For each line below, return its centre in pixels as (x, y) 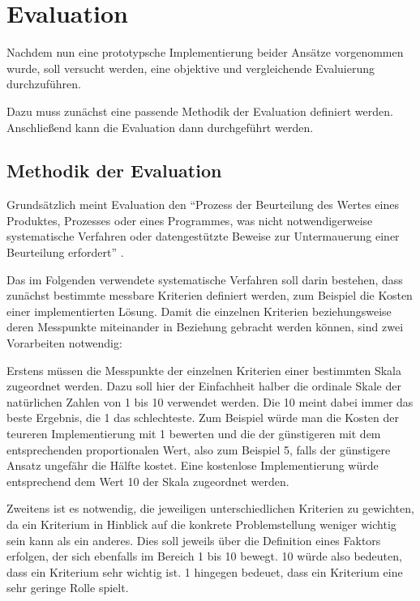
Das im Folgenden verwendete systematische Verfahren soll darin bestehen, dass (205, 279)
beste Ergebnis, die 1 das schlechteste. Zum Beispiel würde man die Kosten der (203, 418)
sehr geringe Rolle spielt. (68, 588)
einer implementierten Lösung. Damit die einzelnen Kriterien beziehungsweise (199, 311)
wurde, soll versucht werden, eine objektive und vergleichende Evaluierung (191, 68)
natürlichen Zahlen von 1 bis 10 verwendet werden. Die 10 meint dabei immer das (210, 401)
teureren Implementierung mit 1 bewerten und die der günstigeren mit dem (194, 434)
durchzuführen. (44, 84)
